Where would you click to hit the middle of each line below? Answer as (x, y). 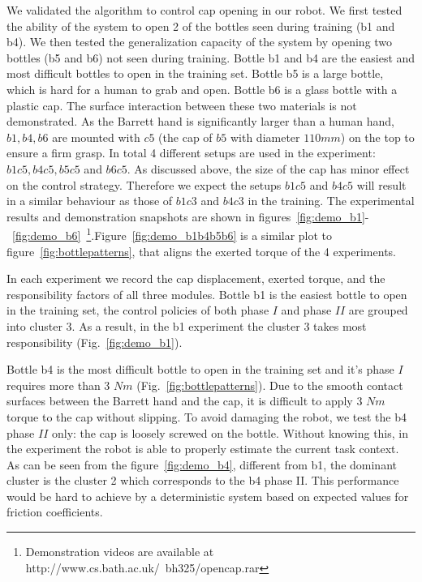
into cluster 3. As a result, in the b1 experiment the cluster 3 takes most (187, 325)
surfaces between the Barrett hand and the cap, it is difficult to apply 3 (185, 401)
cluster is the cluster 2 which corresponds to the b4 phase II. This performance (203, 480)
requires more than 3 (58, 385)
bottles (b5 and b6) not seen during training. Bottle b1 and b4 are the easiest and (211, 57)
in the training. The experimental (331, 201)
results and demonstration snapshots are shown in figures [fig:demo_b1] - (188, 216)
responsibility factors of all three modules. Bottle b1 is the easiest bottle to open (207, 294)
